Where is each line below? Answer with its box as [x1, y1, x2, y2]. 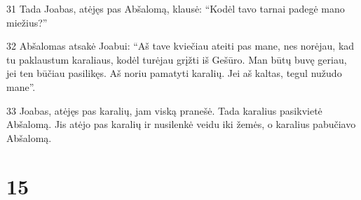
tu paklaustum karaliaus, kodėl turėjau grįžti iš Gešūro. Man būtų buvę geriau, [6, 52, 347, 66]
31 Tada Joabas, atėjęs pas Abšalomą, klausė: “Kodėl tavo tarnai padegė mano [6, 1, 345, 15]
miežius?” [6, 15, 48, 29]
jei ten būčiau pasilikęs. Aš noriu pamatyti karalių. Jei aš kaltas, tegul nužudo [6, 66, 342, 80]
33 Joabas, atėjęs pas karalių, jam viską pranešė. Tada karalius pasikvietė [6, 103, 322, 117]
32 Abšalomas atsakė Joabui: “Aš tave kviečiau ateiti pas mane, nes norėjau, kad [6, 38, 355, 53]
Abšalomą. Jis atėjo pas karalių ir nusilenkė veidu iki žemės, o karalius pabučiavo [6, 117, 356, 131]
